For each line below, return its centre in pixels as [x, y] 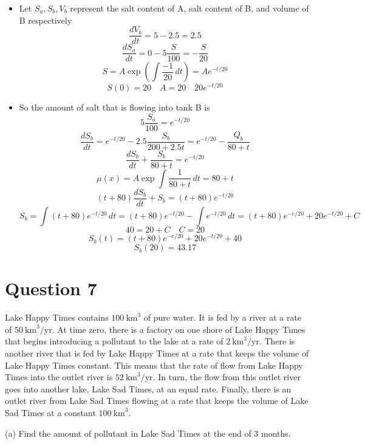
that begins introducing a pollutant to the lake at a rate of [114, 341]
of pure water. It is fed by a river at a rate [223, 317]
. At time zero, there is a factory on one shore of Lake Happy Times [179, 329]
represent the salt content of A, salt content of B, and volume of [189, 8]
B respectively [46, 20]
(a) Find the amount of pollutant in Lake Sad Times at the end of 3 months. [148, 433]
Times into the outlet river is [59, 377]
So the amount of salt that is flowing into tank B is [114, 107]
